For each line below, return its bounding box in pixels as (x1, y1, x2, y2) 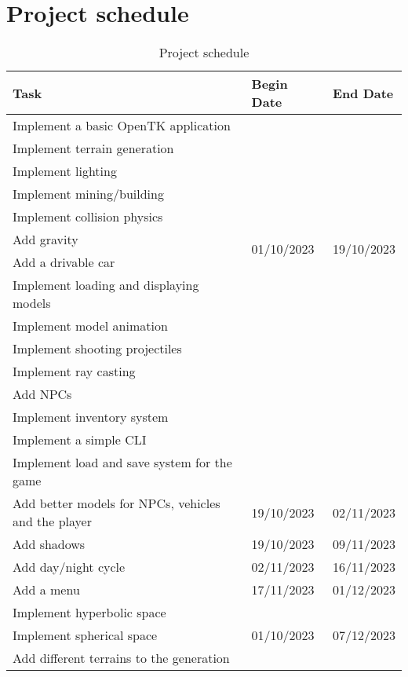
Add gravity (13, 230, 78, 249)
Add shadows (13, 535, 86, 554)
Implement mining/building (13, 185, 164, 203)
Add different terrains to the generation (13, 649, 230, 668)
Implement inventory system (13, 408, 169, 426)
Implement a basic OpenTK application (13, 116, 231, 135)
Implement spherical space (13, 626, 158, 645)
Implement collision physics (13, 207, 163, 226)
